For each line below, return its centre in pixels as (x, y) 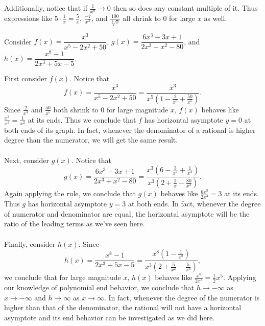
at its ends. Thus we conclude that (82, 119)
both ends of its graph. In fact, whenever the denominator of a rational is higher (130, 130)
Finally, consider (30, 243)
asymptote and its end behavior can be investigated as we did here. (110, 317)
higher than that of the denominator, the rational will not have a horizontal (123, 307)
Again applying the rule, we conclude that (70, 193)
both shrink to (76, 109)
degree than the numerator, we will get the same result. (91, 140)
